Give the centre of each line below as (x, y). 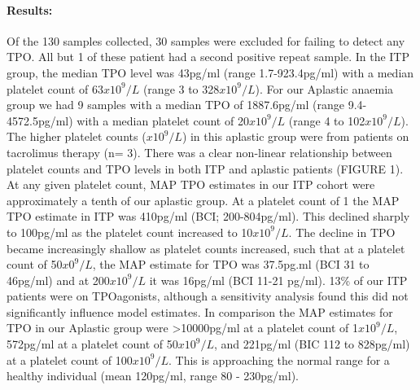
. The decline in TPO (342, 232)
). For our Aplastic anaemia (324, 88)
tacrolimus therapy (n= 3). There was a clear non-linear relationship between (199, 152)
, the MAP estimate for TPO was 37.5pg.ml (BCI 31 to (231, 264)
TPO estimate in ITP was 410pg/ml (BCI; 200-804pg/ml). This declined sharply (208, 216)
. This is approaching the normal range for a (279, 359)
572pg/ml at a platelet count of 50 (92, 344)
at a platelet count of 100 (70, 359)
